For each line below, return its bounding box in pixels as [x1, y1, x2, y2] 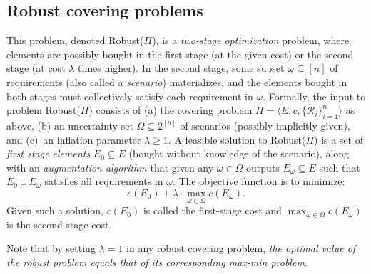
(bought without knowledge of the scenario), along [128, 146, 350, 161]
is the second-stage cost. [6, 216, 112, 231]
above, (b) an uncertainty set [6, 117, 133, 132]
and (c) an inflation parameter [6, 132, 141, 147]
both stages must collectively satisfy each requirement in [6, 88, 253, 103]
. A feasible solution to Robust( [168, 132, 306, 147]
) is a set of [314, 132, 363, 147]
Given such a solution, [6, 203, 103, 218]
